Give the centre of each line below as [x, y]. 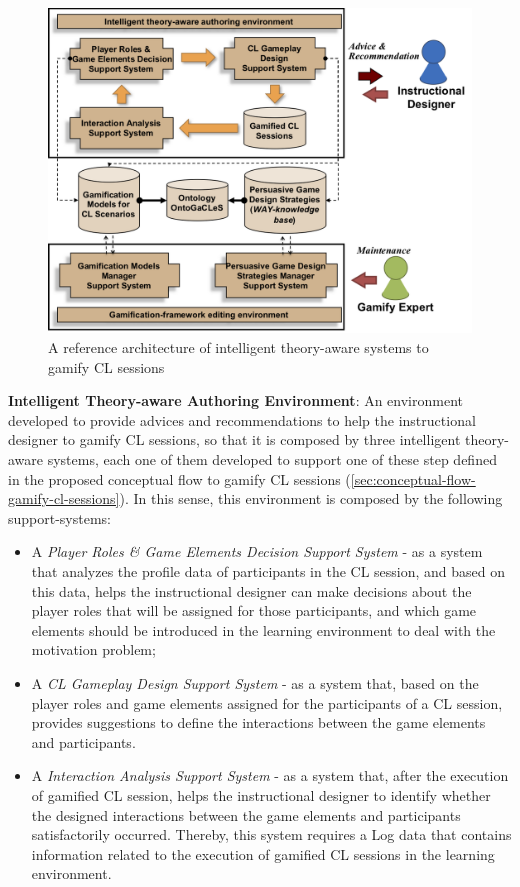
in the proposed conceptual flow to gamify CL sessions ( [179, 478]
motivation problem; [93, 649]
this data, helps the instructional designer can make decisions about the [251, 590]
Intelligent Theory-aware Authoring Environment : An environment [236, 400]
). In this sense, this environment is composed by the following [311, 498]
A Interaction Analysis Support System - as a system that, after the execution [270, 775]
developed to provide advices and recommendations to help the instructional [242, 419]
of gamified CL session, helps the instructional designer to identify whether [261, 794]
